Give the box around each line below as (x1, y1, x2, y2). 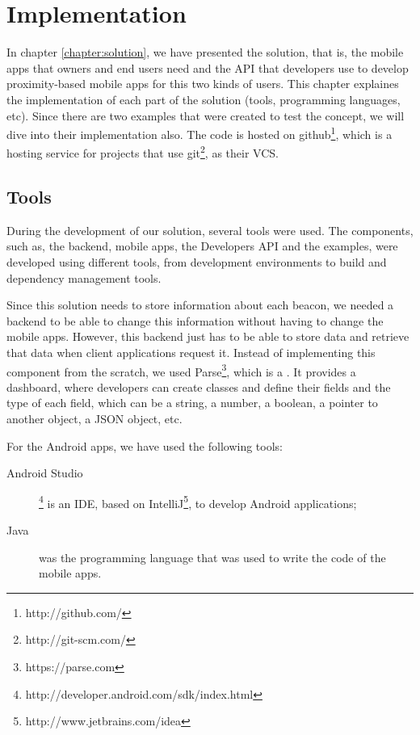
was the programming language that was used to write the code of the (39, 548, 386, 565)
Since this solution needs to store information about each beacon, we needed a (6, 296, 394, 313)
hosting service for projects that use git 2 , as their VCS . (6, 142, 279, 161)
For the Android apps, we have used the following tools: (6, 437, 283, 454)
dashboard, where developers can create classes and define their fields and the (6, 378, 391, 395)
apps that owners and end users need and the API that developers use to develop (6, 59, 409, 76)
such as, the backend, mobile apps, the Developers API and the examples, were (6, 237, 398, 254)
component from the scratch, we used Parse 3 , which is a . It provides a (6, 360, 356, 380)
